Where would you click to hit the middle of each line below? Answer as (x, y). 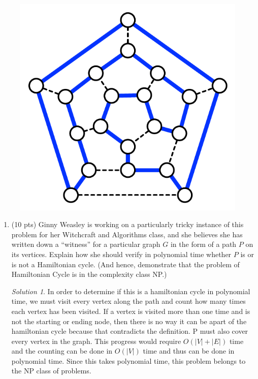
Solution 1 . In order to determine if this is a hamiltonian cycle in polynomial (131, 291)
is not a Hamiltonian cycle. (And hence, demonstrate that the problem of (125, 264)
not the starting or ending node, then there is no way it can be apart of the (129, 321)
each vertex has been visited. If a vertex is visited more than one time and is (131, 311)
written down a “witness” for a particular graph (86, 244)
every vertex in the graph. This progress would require (96, 341)
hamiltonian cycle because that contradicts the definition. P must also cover (130, 331)
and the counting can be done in (62, 351)
